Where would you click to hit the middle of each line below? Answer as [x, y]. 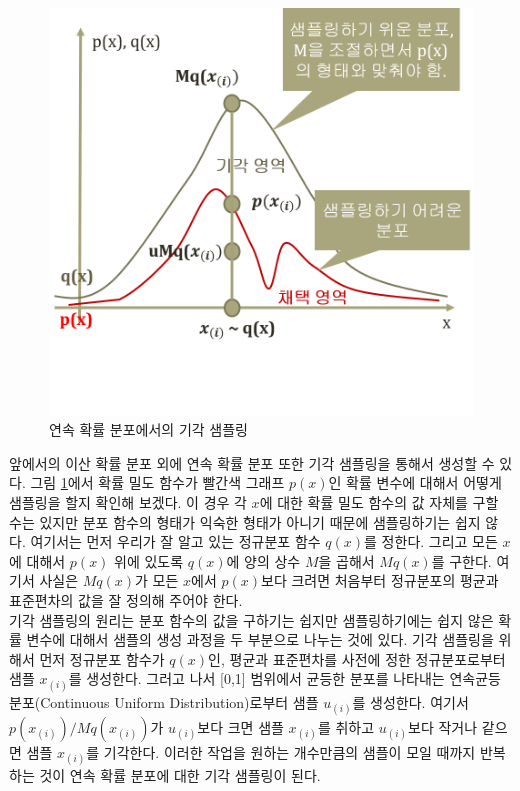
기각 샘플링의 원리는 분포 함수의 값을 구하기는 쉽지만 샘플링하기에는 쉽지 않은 [251, 619]
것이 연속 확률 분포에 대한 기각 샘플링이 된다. [180, 774]
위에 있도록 [149, 560]
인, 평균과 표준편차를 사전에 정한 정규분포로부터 [357, 658]
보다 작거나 [443, 726]
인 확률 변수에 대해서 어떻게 [415, 482]
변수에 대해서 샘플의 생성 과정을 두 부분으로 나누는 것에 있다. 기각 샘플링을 [260, 639]
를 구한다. [461, 560]
